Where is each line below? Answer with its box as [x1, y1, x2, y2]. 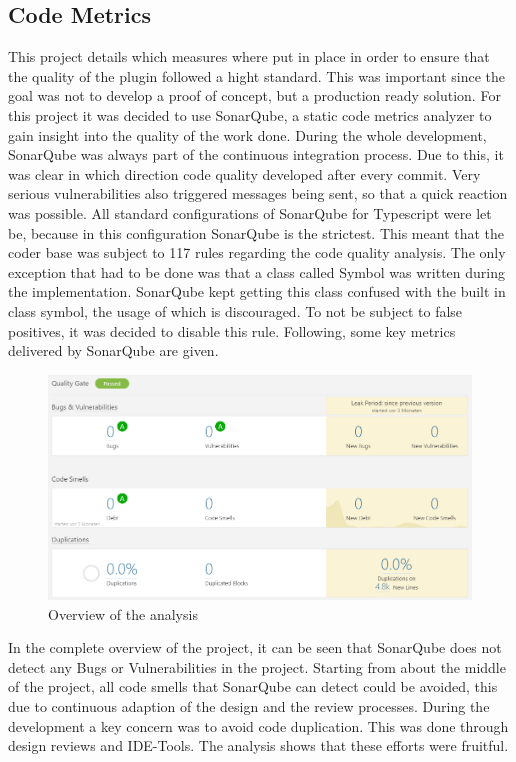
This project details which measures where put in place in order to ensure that [8, 46, 490, 67]
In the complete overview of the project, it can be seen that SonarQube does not [8, 637, 502, 658]
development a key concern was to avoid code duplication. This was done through [8, 715, 509, 736]
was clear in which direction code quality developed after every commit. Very [8, 163, 481, 184]
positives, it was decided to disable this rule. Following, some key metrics [8, 320, 456, 341]
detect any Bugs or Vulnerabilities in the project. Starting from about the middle [8, 656, 506, 677]
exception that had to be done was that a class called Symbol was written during [8, 261, 505, 282]
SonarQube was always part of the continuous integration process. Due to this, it [8, 144, 504, 165]
